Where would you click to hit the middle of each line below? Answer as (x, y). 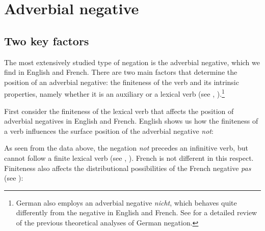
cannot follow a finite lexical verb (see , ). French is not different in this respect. (129, 157)
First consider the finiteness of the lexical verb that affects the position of (119, 111)
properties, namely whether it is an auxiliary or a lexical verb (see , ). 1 (114, 93)
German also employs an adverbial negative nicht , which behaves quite (126, 202)
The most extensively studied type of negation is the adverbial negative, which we (132, 62)
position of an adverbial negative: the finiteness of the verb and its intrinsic (122, 82)
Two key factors (47, 40)
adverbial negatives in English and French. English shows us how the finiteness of (131, 121)
